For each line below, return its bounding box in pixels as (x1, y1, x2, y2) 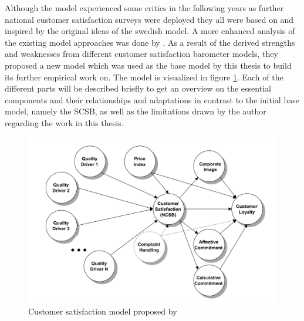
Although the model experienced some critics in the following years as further (5, 2, 284, 13)
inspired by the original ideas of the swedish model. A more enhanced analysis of (5, 25, 295, 37)
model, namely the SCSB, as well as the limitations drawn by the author (5, 105, 266, 117)
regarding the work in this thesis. (5, 116, 124, 129)
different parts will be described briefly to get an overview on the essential (5, 82, 271, 94)
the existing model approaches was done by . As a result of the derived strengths (5, 36, 295, 48)
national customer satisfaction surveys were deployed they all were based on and (5, 13, 294, 25)
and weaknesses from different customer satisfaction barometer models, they (5, 48, 278, 60)
